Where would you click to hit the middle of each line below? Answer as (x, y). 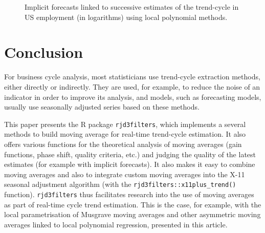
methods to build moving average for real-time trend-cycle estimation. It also (125, 134)
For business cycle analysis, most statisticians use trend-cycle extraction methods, (132, 77)
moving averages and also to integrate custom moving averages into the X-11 (125, 174)
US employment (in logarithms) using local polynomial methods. (126, 17)
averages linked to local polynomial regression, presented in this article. (116, 224)
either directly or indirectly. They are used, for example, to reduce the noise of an (132, 86)
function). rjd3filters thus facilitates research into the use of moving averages (129, 194)
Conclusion (44, 52)
